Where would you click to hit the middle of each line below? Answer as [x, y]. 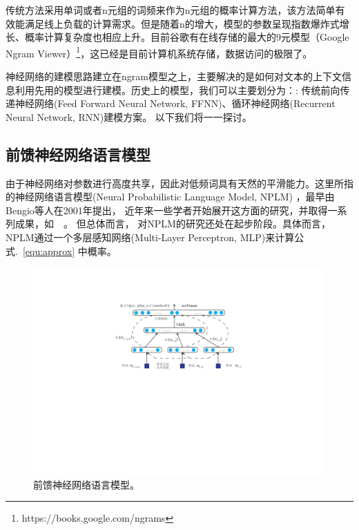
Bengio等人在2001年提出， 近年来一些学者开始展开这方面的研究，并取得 [167, 210]
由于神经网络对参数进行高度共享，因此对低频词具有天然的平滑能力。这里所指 [179, 183]
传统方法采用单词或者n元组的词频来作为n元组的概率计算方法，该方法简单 [171, 10]
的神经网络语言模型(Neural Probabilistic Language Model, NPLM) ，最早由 [170, 197]
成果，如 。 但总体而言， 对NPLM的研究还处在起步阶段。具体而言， [173, 224]
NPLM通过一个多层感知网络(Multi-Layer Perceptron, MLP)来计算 [150, 237]
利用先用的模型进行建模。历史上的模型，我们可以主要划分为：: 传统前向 [177, 89]
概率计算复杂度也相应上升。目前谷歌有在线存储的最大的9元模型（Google [187, 37]
